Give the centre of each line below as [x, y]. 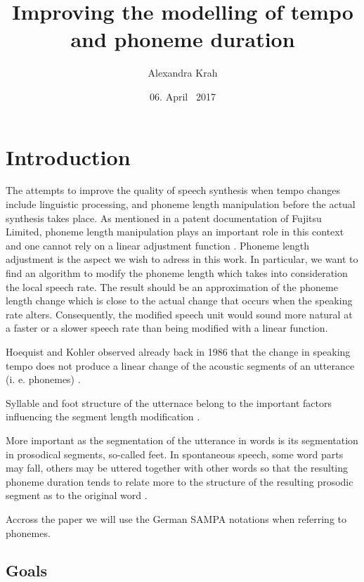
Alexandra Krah [183, 73]
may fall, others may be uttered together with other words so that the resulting [177, 468]
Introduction [68, 156]
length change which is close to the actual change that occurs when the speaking [179, 300]
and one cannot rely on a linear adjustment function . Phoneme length [158, 245]
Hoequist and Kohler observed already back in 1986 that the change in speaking [178, 351]
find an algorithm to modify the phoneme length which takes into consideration [177, 273]
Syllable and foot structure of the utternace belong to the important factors [169, 402]
